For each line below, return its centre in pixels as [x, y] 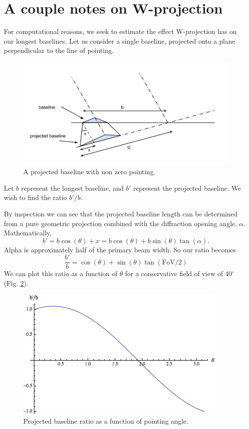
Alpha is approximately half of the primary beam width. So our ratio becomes [120, 249]
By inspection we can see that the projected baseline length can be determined [121, 214]
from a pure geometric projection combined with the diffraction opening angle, [120, 223]
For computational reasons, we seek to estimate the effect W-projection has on [120, 31]
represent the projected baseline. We [187, 188]
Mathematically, [28, 233]
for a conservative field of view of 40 [179, 273]
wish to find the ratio [36, 197]
